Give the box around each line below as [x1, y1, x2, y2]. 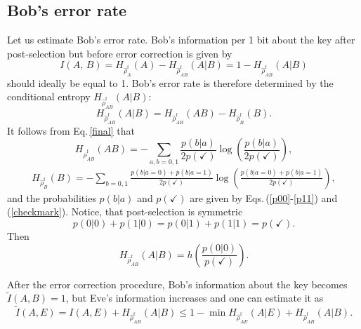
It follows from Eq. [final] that [7, 123, 135, 137]
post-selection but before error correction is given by [7, 46, 232, 60]
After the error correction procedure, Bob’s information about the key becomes [7, 276, 348, 291]
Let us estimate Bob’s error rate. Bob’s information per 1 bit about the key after [7, 32, 355, 47]
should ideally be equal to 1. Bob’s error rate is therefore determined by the [7, 75, 334, 90]
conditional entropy [7, 89, 91, 104]
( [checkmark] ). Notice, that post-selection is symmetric [7, 204, 243, 219]
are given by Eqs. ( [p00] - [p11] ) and [190, 190, 338, 205]
